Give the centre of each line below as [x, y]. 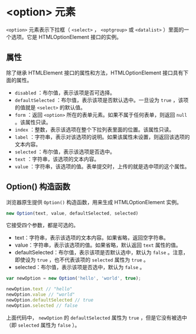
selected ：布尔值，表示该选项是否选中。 [65, 152]
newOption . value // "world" [41, 295]
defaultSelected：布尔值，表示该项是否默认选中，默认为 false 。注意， [102, 253]
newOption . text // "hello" [39, 289]
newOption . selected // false [42, 305]
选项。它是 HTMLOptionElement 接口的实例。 [66, 37]
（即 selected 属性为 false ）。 [43, 325]
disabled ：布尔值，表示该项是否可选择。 [65, 93]
